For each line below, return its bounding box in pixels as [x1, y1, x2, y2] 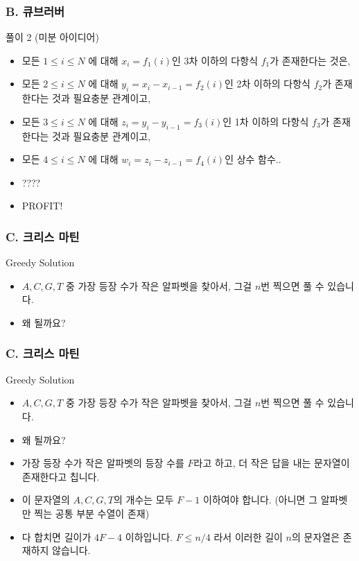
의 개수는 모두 [113, 492, 174, 507]
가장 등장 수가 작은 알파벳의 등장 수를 [21, 456, 184, 470]
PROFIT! [21, 198, 63, 213]
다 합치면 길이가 [21, 529, 91, 544]
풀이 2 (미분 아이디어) [6, 30, 99, 44]
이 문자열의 [21, 492, 70, 507]
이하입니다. [125, 529, 173, 544]
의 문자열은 [292, 529, 340, 544]
